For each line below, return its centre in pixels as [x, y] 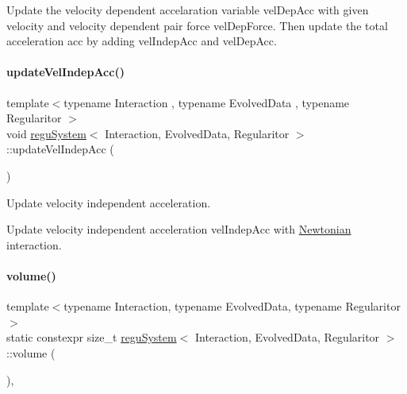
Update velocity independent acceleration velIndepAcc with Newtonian [179, 229]
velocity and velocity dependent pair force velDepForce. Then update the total [197, 25]
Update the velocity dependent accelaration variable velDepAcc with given [188, 10]
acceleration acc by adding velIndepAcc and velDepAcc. [142, 41]
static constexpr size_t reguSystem [92, 337]
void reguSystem [46, 133]
